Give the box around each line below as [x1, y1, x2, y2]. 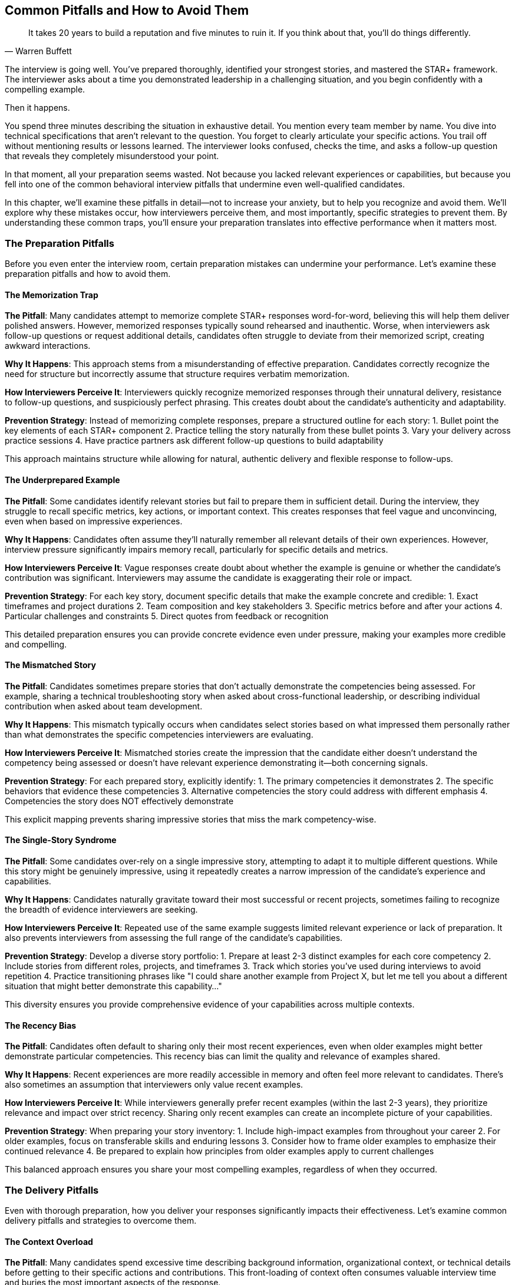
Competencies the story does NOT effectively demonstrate [5, 795, 234, 806]
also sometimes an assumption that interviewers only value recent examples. [5, 1079, 303, 1090]
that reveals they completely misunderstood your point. [5, 151, 219, 161]
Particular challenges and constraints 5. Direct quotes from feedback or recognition [5, 610, 329, 621]
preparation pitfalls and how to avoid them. [5, 269, 171, 279]
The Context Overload [5, 1236, 93, 1247]
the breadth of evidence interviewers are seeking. [5, 904, 198, 915]
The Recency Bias [5, 1020, 77, 1030]
